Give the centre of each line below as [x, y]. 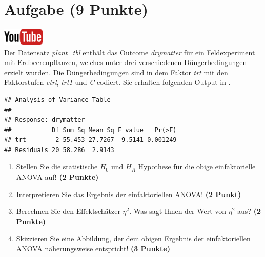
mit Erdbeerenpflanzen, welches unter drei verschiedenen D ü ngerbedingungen [126, 62]
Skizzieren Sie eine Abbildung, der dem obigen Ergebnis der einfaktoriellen [133, 238]
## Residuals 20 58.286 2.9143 [59, 150]
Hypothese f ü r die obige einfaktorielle [197, 167]
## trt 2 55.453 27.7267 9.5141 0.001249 [90, 140]
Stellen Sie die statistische [57, 167]
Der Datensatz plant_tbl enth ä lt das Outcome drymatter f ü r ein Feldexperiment [130, 52]
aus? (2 [249, 211]
